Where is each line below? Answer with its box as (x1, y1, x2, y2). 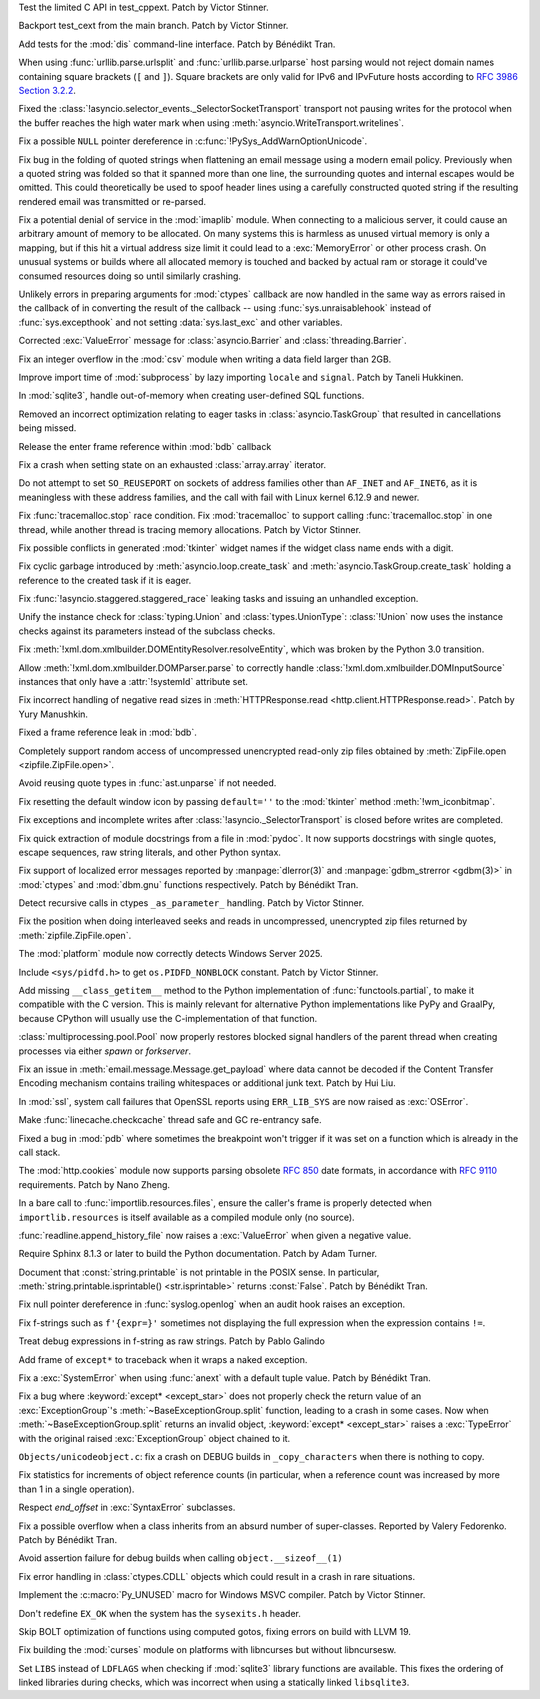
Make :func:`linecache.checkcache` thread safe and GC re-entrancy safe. (18, 1114, 322, 1126)
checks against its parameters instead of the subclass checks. (18, 625, 276, 637)
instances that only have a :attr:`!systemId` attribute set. (18, 676, 249, 688)
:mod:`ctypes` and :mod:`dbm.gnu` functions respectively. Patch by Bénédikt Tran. (18, 878, 359, 890)
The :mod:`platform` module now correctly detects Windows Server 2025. (18, 948, 323, 960)
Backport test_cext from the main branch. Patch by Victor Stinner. (18, 20, 289, 32)
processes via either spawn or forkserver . (18, 1045, 192, 1057)
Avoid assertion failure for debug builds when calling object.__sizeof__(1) (18, 1552, 344, 1564)
